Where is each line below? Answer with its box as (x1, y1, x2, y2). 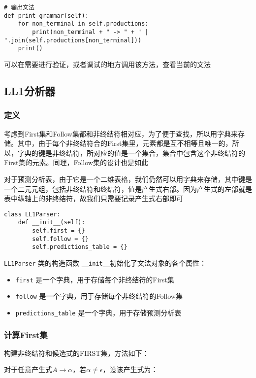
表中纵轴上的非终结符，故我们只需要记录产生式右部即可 (4, 193, 183, 204)
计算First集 (4, 328, 48, 341)
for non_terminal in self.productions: (18, 20, 149, 28)
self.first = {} (32, 227, 85, 234)
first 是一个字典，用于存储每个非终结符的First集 (15, 274, 174, 284)
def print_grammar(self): (4, 12, 89, 19)
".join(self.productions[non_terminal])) (4, 36, 142, 44)
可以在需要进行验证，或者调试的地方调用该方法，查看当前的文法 (4, 59, 211, 69)
